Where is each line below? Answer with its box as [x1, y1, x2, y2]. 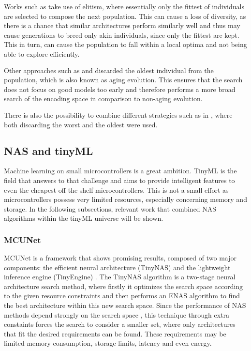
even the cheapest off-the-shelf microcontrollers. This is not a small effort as [4, 184, 229, 195]
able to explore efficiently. [4, 48, 80, 59]
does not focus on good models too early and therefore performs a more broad [4, 84, 236, 94]
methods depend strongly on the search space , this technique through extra [4, 309, 230, 320]
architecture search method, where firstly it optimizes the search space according [4, 281, 243, 291]
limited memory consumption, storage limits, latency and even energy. [4, 338, 212, 348]
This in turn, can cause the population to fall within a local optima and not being [4, 39, 247, 49]
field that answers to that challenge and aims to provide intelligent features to [4, 175, 235, 185]
